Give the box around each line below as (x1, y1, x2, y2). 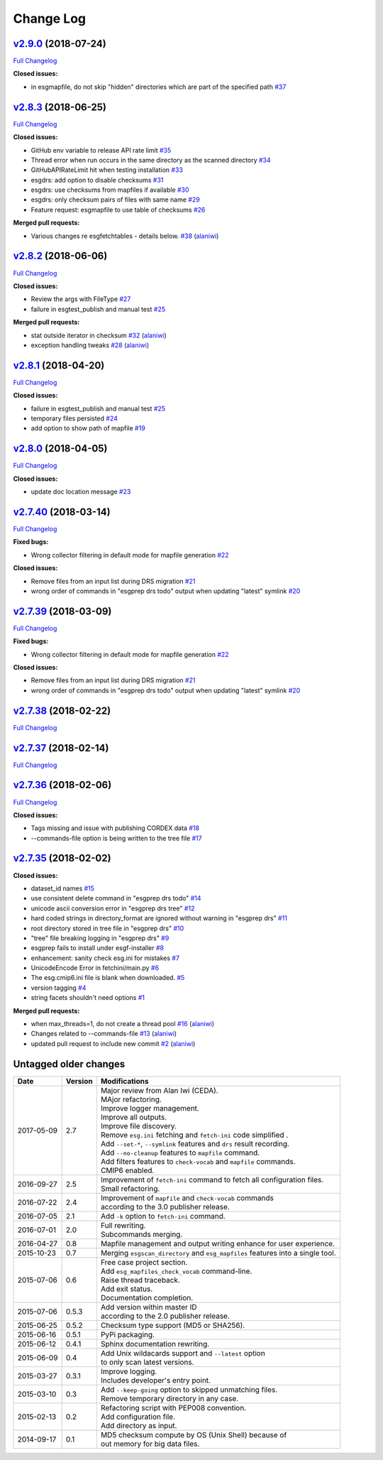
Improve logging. (100, 1366, 157, 1376)
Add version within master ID (100, 1302, 198, 1312)
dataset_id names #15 (30, 884, 95, 893)
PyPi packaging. (100, 1329, 155, 1339)
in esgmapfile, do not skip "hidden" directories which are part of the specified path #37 (30, 82, 287, 91)
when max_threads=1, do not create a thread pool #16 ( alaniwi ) (30, 1020, 215, 1028)
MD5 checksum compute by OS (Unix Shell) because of (100, 1429, 287, 1439)
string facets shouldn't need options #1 (30, 993, 145, 1002)
